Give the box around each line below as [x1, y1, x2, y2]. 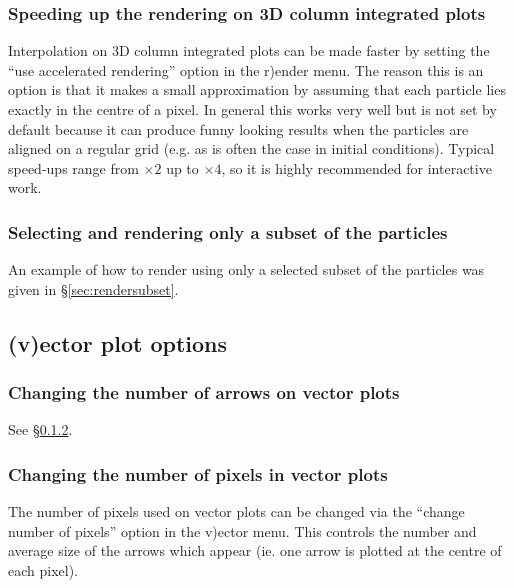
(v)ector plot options [8, 327, 228, 358]
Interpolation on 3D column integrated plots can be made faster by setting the [8, 40, 490, 61]
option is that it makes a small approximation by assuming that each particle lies [8, 79, 506, 100]
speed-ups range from [8, 157, 139, 178]
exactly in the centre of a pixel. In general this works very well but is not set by [8, 99, 497, 119]
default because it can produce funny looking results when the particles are [8, 118, 469, 139]
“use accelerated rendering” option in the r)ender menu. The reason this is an [8, 59, 484, 80]
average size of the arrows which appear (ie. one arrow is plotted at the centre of [8, 540, 502, 561]
